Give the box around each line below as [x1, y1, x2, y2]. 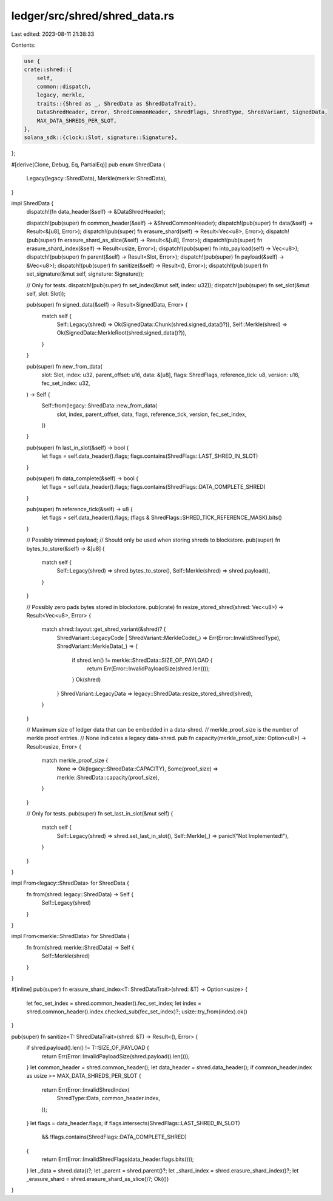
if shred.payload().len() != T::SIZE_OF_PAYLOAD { [26, 1044, 150, 1052]
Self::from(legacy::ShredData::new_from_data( [41, 402, 158, 409]
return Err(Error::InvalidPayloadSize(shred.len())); [87, 665, 210, 672]
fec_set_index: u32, [41, 379, 90, 387]
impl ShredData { [11, 199, 54, 206]
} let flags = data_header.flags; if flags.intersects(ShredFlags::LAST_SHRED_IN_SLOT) [26, 1119, 241, 1126]
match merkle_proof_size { [41, 757, 109, 764]
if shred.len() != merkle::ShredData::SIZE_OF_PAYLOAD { [72, 656, 213, 664]
